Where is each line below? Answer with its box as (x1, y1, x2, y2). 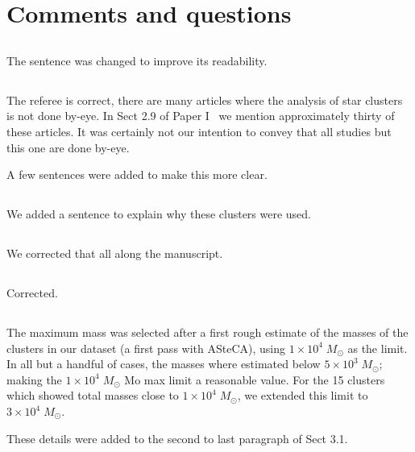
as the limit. (347, 339, 408, 356)
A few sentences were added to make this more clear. (6, 166, 268, 183)
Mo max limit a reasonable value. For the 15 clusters (124, 371, 385, 388)
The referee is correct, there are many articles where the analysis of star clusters (6, 91, 403, 108)
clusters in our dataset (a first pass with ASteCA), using (6, 339, 285, 356)
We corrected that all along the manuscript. (6, 245, 223, 262)
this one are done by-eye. (6, 139, 130, 156)
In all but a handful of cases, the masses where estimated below (6, 355, 321, 372)
